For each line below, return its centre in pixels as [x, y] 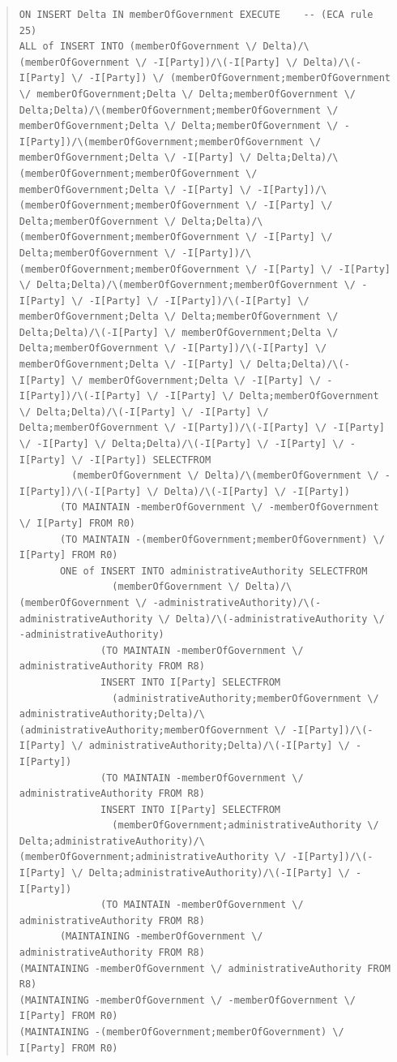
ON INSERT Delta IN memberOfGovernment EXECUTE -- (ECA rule [196, 15]
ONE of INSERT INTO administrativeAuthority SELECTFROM [213, 571]
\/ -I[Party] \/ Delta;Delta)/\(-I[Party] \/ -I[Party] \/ [181, 444]
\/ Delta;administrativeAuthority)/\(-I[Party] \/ [211, 873]
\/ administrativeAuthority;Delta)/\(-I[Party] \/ [211, 746]
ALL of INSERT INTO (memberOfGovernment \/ [138, 47]
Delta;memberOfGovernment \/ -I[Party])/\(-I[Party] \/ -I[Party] [202, 428]
